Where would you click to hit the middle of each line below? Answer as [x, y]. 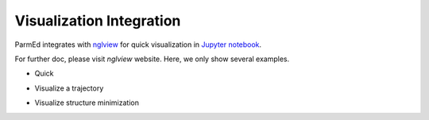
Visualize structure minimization [87, 103]
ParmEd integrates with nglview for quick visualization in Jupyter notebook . [138, 45]
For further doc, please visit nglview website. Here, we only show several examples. [152, 59]
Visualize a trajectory [69, 88]
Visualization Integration [98, 21]
